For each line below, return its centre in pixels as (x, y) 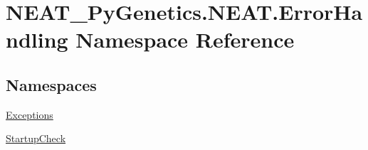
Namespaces (51, 84)
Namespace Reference (185, 39)
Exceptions (30, 114)
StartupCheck (36, 138)
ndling (37, 39)
